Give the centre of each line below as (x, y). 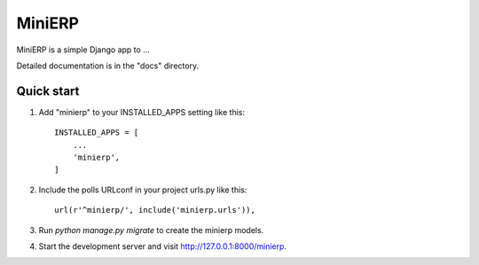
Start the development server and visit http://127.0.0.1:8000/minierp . (163, 246)
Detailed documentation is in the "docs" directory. (108, 66)
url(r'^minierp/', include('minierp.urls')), (155, 210)
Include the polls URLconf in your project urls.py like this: (143, 190)
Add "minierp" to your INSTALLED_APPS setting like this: (142, 112)
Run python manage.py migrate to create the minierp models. (151, 230)
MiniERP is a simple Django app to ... (83, 50)
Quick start (48, 91)
